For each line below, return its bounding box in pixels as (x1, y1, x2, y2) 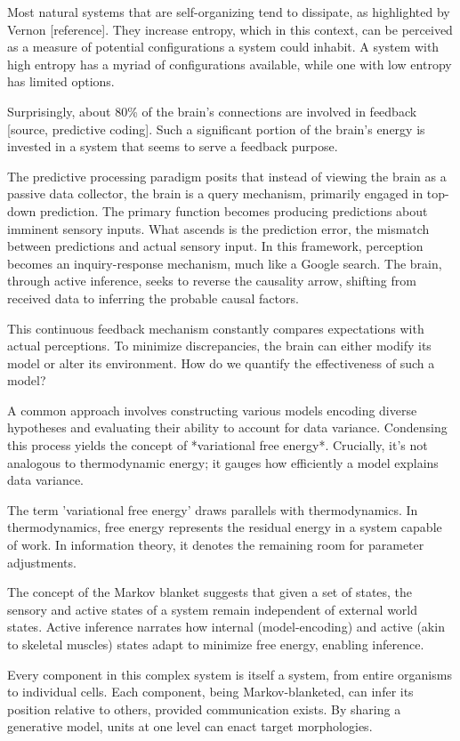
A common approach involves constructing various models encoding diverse (7, 400, 417, 419)
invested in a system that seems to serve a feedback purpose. (7, 137, 338, 156)
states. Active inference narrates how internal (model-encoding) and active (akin (7, 617, 445, 636)
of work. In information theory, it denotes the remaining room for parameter (7, 536, 424, 554)
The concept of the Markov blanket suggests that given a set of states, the (7, 583, 413, 601)
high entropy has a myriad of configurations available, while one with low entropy (7, 54, 452, 73)
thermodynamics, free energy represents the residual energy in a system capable (7, 518, 442, 536)
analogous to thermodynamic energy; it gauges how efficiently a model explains (7, 453, 439, 471)
